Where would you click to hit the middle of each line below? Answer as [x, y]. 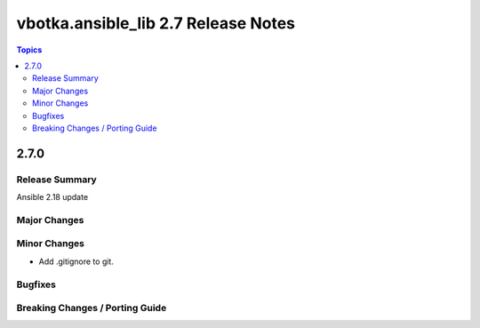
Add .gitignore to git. [76, 261]
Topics [29, 50]
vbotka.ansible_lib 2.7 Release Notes [156, 23]
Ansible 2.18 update [52, 197]
